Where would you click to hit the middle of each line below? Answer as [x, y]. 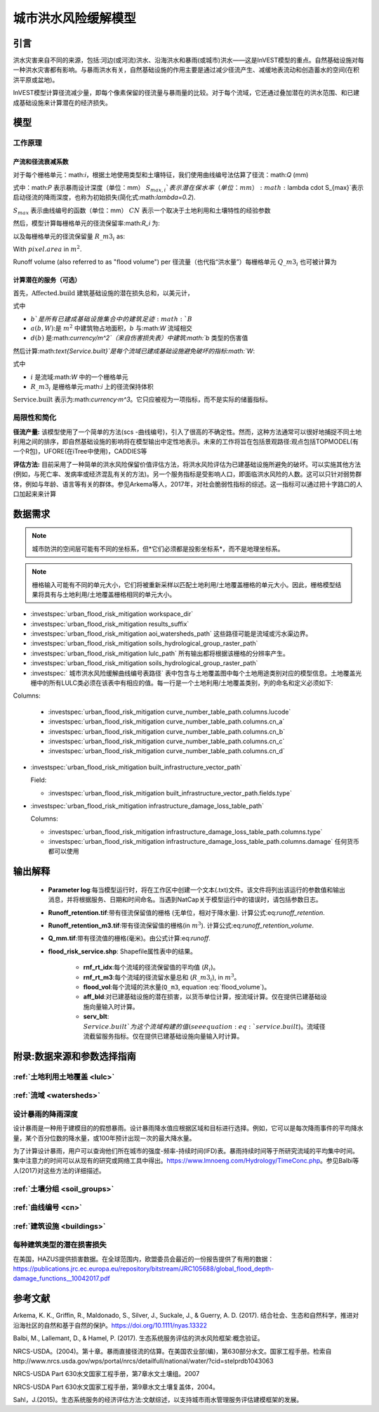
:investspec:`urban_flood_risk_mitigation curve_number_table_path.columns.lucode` [169, 712]
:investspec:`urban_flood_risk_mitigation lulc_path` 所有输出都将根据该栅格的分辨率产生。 [160, 653]
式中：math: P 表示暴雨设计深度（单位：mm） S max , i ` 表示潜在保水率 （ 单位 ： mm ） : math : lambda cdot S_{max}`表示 [188, 188]
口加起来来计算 [34, 494]
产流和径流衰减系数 [41, 162]
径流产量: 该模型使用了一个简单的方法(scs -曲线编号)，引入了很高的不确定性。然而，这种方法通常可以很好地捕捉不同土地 [187, 432]
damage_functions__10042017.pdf [61, 1278]
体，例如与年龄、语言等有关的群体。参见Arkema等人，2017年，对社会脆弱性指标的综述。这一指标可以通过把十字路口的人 [188, 484]
